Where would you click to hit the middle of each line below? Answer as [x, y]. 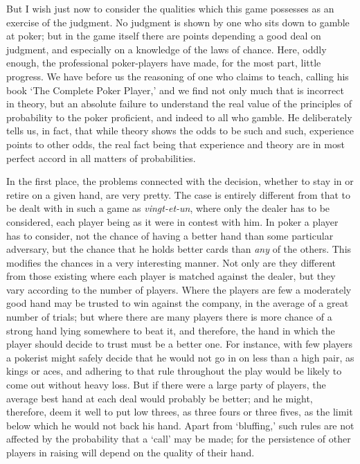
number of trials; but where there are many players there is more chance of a [169, 317]
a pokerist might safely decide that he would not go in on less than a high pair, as [180, 357]
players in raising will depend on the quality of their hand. [130, 452]
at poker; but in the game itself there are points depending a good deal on [164, 36]
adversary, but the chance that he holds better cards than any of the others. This [179, 249]
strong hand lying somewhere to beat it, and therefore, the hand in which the [171, 330]
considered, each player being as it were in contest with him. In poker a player [172, 221]
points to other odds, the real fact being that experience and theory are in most [175, 144]
